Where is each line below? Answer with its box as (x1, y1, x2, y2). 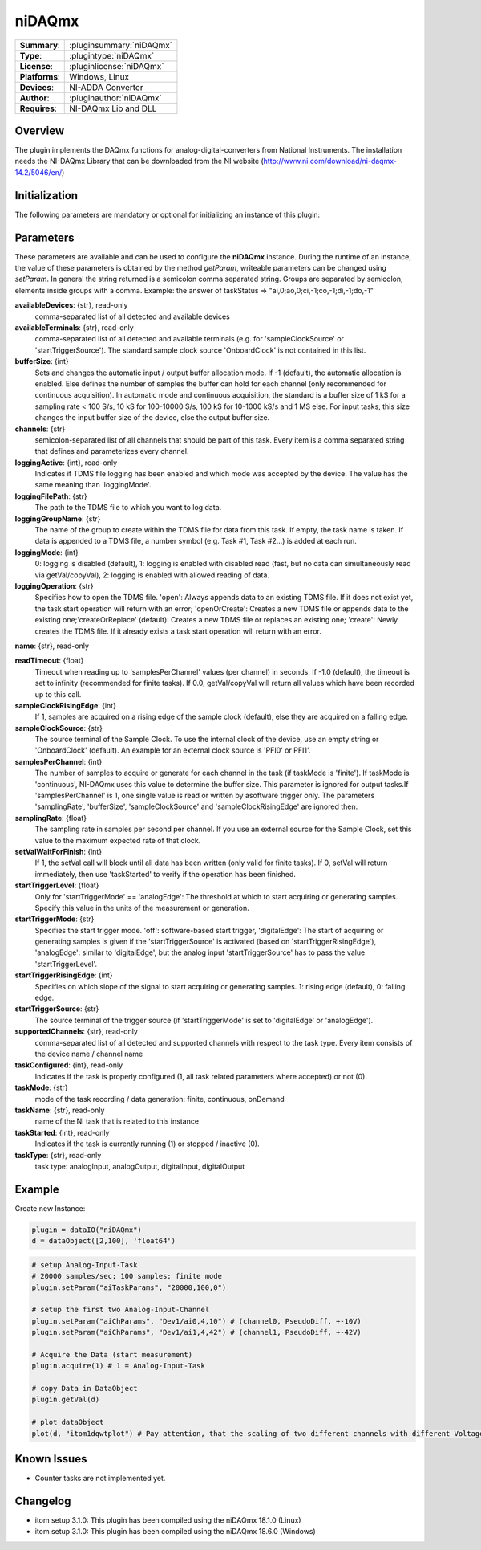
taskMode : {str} (14, 1083, 68, 1092)
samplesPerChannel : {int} (14, 757, 103, 766)
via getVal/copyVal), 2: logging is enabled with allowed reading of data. (34, 570, 270, 580)
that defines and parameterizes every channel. (34, 447, 189, 456)
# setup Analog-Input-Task (31, 1260, 138, 1269)
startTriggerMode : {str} (14, 914, 95, 924)
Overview (14, 124, 65, 137)
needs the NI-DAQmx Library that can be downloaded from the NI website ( (14, 157, 264, 166)
